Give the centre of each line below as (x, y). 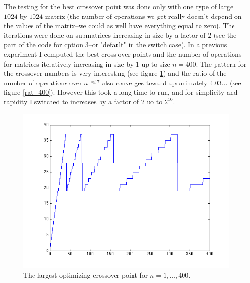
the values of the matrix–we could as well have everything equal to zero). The (119, 25)
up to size (156, 63)
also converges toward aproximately (155, 82)
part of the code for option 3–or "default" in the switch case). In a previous (116, 44)
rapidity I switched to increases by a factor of (71, 101)
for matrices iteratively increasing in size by (69, 63)
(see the (225, 35)
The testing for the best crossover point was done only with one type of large (119, 6)
